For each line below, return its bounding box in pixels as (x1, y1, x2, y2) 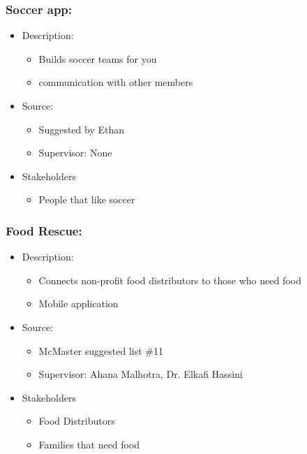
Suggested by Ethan (38, 122, 124, 136)
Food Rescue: (6, 221, 82, 239)
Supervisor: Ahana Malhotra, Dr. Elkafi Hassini (38, 367, 243, 381)
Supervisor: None (38, 145, 112, 160)
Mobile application (38, 296, 119, 311)
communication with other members (38, 75, 193, 89)
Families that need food (38, 437, 140, 451)
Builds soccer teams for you (38, 51, 157, 66)
